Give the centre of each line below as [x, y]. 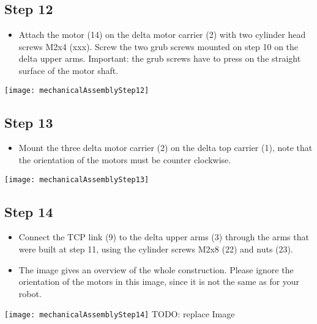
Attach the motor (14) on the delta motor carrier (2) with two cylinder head [162, 35]
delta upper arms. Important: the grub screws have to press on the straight [160, 58]
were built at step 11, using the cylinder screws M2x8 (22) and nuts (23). [156, 249]
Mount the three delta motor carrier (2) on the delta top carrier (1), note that [166, 148]
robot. [30, 293]
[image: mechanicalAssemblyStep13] [77, 179]
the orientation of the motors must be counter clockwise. [125, 160]
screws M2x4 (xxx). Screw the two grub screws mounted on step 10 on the [158, 46]
